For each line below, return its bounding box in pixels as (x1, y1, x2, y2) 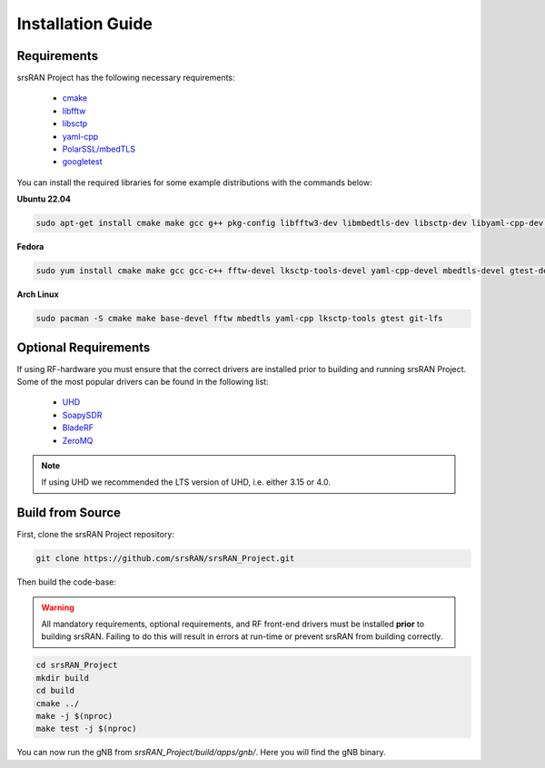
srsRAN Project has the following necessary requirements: (16, 73, 235, 84)
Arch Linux (16, 289, 59, 300)
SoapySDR (62, 409, 103, 420)
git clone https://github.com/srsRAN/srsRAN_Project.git (35, 554, 295, 564)
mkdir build (35, 673, 90, 683)
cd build (35, 685, 75, 696)
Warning (41, 602, 74, 613)
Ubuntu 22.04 (16, 193, 72, 204)
